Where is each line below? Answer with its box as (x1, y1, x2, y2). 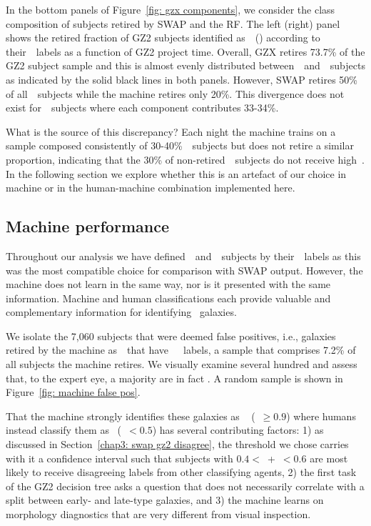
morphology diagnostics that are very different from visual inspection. (6, 507, 311, 522)
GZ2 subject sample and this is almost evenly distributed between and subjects (6, 58, 365, 73)
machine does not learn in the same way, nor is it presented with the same (6, 277, 331, 292)
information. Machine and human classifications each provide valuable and (6, 290, 331, 305)
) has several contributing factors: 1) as (152, 422, 324, 437)
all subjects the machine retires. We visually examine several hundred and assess (6, 357, 357, 372)
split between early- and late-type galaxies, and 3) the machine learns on (6, 492, 324, 507)
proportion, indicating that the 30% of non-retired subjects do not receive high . (6, 152, 365, 167)
